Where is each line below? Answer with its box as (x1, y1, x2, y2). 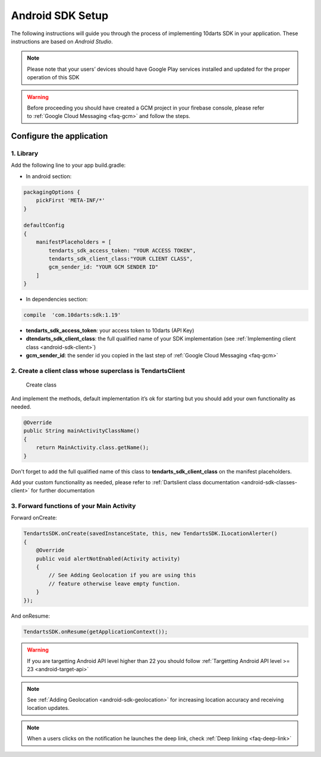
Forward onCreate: (11, 514, 58, 521)
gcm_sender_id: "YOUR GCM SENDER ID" (48, 264, 159, 270)
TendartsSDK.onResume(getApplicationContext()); (23, 628, 168, 635)
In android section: (26, 173, 72, 180)
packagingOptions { (23, 188, 80, 195)
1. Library (11, 149, 39, 158)
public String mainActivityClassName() (23, 428, 140, 434)
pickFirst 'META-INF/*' (36, 197, 105, 204)
